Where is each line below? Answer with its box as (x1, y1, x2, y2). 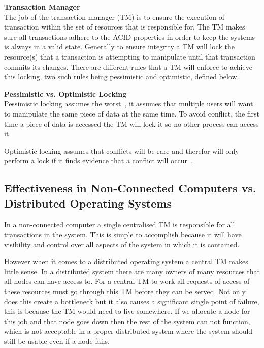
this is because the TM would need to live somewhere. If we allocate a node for (4, 306, 250, 316)
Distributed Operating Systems (4, 195, 172, 211)
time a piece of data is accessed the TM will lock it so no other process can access (4, 118, 259, 129)
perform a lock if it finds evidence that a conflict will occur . (4, 155, 193, 166)
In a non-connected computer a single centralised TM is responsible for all (4, 219, 235, 229)
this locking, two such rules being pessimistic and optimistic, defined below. (4, 71, 239, 82)
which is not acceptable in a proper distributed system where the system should (4, 326, 253, 336)
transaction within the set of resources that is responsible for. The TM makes (4, 21, 245, 32)
